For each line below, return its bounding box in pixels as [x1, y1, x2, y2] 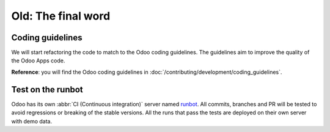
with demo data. [11, 117, 52, 125]
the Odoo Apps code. [11, 57, 65, 64]
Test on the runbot [11, 84, 84, 95]
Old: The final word [11, 9, 111, 23]
